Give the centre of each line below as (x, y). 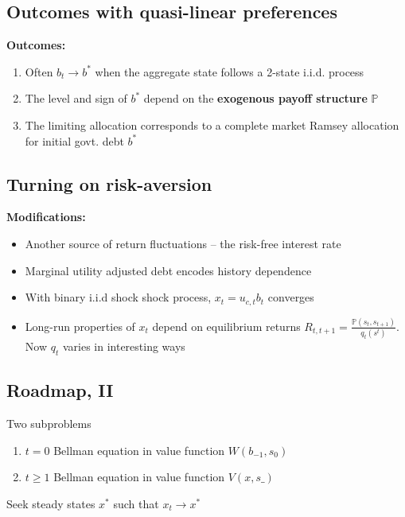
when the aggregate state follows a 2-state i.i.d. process (230, 71)
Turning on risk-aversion (109, 183)
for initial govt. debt (74, 140)
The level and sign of (76, 98)
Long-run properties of (80, 326)
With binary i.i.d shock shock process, (118, 297)
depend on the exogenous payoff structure (255, 98)
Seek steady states (51, 504)
